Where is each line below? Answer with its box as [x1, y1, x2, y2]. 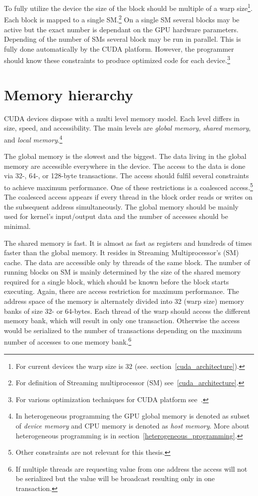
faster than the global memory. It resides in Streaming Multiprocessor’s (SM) [4, 247, 239, 258]
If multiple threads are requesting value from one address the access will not [15, 463, 248, 474]
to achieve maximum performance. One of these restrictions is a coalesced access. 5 [4, 180, 253, 192]
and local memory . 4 [4, 133, 63, 144]
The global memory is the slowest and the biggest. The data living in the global [4, 151, 247, 161]
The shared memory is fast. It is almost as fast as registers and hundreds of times [4, 237, 252, 248]
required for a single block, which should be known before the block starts [4, 276, 229, 286]
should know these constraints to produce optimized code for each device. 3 [4, 54, 230, 65]
